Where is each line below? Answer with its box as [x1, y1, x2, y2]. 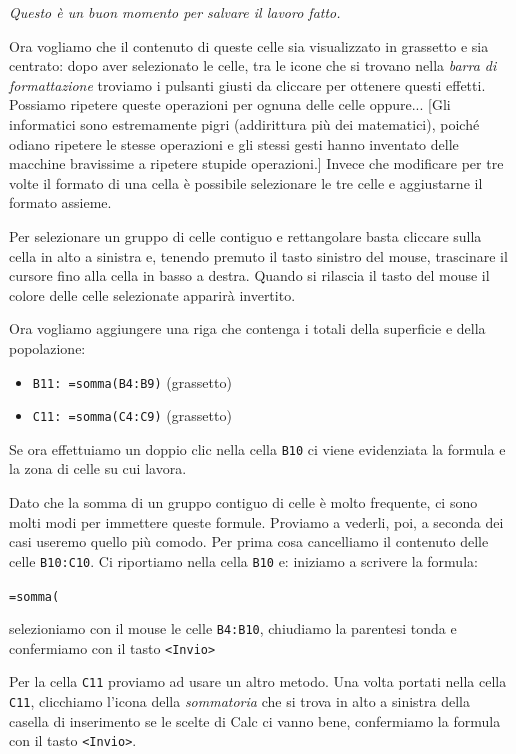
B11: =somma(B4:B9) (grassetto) [32, 371, 232, 392]
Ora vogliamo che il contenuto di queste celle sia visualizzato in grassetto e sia [9, 35, 489, 56]
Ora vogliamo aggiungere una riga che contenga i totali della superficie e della [9, 318, 486, 339]
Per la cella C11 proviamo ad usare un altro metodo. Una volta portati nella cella [9, 671, 507, 692]
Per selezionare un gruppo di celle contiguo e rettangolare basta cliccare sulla [9, 225, 482, 246]
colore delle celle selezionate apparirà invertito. [9, 284, 296, 305]
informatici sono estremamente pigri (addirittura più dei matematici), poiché [9, 113, 480, 134]
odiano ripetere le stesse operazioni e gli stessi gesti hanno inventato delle [9, 133, 459, 154]
